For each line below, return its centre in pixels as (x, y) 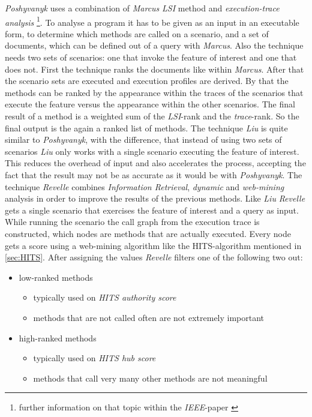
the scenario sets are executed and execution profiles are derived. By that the (147, 81)
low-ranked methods (56, 277)
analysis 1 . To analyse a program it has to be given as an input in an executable (152, 21)
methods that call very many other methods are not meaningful (150, 378)
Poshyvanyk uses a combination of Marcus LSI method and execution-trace (142, 8)
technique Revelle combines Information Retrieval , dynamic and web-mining (145, 186)
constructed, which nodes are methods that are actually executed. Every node (148, 233)
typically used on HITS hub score (94, 358)
